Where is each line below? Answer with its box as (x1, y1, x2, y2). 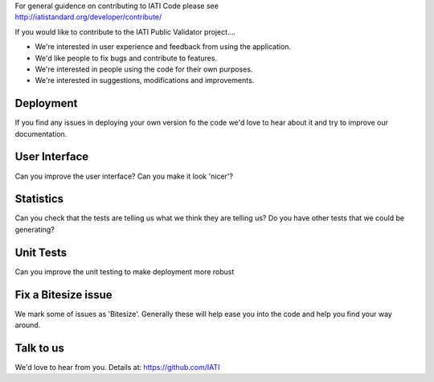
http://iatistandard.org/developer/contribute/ (14, 12, 162, 22)
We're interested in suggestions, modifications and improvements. (35, 76, 255, 85)
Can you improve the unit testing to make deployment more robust (14, 266, 235, 277)
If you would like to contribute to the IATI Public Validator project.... (14, 27, 236, 36)
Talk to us (14, 341, 64, 355)
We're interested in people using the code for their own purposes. (35, 64, 253, 74)
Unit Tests (14, 245, 68, 259)
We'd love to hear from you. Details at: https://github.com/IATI (14, 362, 220, 372)
